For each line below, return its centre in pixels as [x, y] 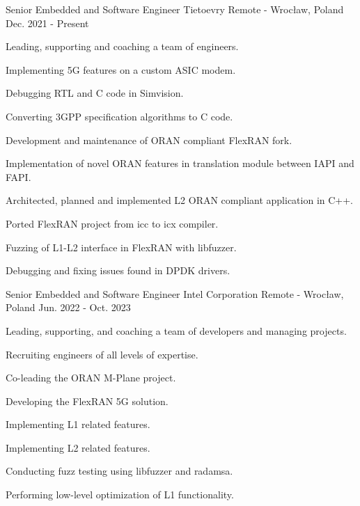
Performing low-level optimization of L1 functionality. [120, 495]
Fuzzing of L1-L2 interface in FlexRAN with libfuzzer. [121, 247]
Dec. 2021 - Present [47, 23]
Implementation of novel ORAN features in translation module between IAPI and [180, 163]
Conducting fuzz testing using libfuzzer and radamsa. [119, 471]
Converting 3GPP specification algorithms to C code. [119, 116]
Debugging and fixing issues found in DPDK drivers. [118, 270]
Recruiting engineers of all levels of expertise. [102, 354]
